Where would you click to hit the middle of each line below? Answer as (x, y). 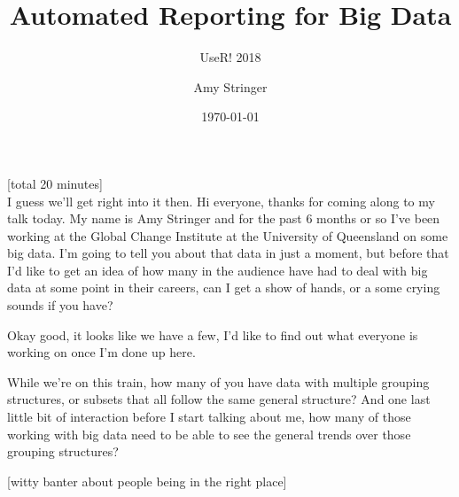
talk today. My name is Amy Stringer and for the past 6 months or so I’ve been (224, 218)
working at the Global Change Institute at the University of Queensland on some (228, 235)
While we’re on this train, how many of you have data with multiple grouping (218, 381)
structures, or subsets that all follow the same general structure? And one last (219, 399)
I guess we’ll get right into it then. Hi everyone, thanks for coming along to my (221, 201)
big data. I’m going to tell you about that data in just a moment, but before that (228, 253)
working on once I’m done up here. (101, 352)
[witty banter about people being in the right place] (147, 481)
